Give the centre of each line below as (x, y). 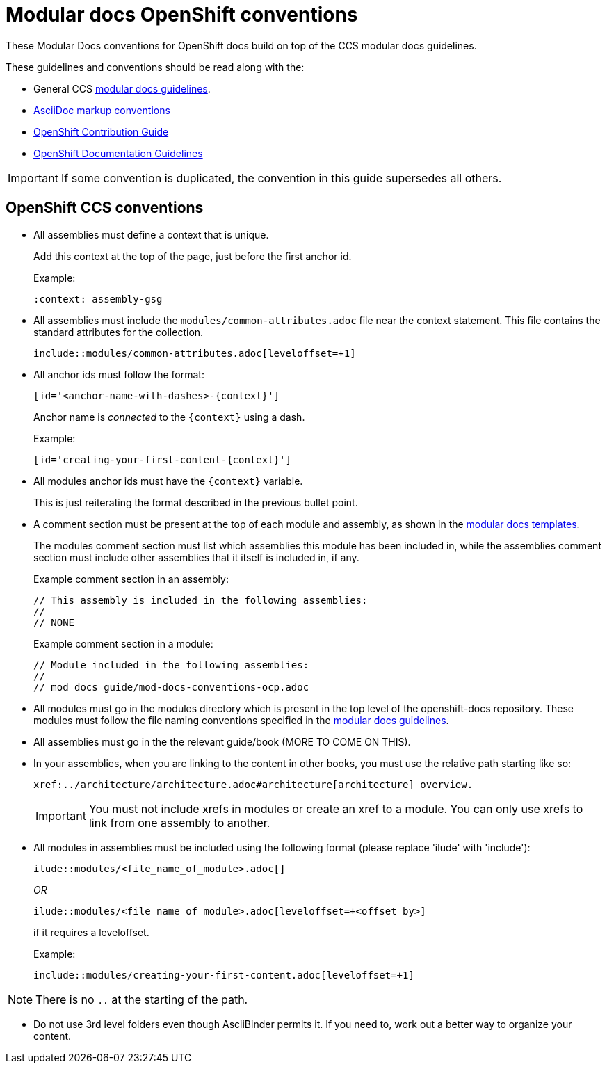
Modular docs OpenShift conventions (182, 15)
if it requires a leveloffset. (91, 932)
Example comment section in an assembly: (131, 579)
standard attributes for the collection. (119, 332)
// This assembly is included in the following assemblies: (201, 600)
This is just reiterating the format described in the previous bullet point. (196, 502)
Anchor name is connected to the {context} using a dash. (169, 417)
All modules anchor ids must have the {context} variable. (168, 481)
